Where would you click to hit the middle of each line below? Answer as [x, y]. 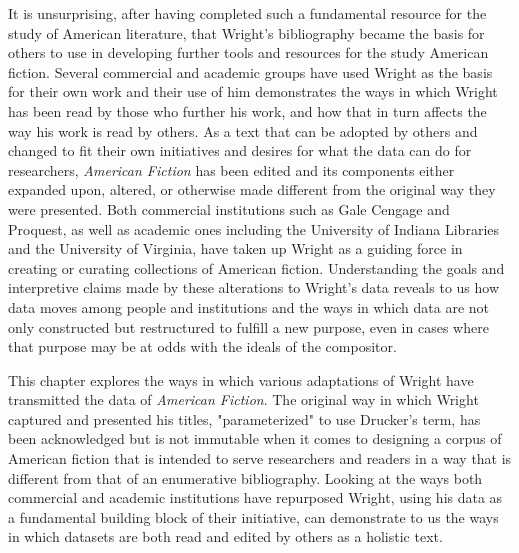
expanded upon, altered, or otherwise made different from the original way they [252, 189]
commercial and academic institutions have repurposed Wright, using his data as [255, 497]
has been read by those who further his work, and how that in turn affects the [247, 110]
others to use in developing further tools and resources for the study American [248, 52]
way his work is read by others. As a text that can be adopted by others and [243, 130]
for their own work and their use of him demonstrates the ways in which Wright [253, 91]
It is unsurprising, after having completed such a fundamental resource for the [247, 13]
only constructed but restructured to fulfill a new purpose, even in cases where [248, 326]
